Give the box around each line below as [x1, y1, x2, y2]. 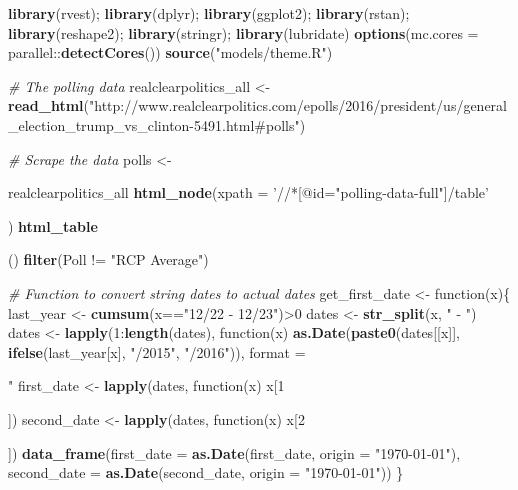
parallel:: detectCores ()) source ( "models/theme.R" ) [8, 42, 333, 63]
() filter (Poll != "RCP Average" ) [8, 249, 209, 270]
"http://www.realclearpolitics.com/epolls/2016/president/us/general [89, 95, 507, 116]
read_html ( [8, 95, 90, 116]
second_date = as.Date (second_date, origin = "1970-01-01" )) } [8, 462, 404, 483]
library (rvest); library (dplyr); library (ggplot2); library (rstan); [8, 3, 410, 23]
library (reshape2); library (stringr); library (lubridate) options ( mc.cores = [8, 22, 479, 43]
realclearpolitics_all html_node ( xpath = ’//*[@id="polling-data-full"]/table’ [8, 182, 489, 203]
